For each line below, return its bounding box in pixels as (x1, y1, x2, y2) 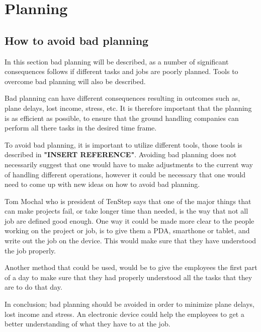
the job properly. (5, 245, 56, 255)
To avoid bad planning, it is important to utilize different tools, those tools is (5, 139, 242, 150)
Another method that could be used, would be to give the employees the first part (5, 262, 257, 273)
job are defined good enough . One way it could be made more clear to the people (5, 215, 254, 226)
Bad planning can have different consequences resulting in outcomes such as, (5, 93, 240, 103)
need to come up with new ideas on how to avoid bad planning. (5, 179, 200, 189)
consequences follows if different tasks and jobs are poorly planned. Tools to (5, 66, 238, 77)
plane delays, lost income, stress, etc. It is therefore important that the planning (5, 102, 252, 113)
